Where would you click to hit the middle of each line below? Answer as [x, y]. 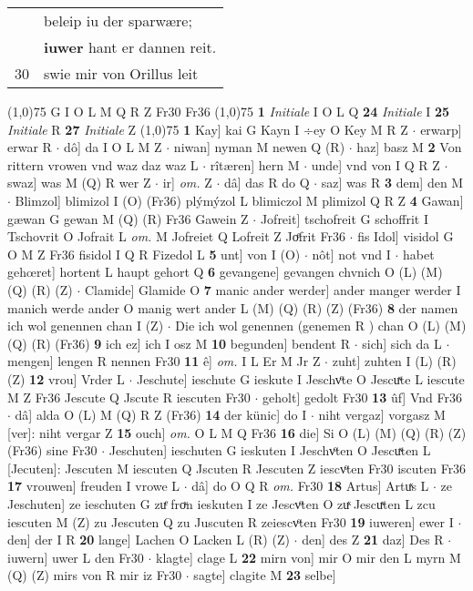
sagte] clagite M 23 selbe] [265, 575]
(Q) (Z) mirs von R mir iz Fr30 [95, 575]
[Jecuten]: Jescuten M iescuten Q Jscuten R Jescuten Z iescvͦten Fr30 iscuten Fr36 [237, 468]
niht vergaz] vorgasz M [382, 415]
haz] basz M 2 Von [409, 147]
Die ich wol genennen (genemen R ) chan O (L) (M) [321, 326]
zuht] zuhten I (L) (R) [394, 361]
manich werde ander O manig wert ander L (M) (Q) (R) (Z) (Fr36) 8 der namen [233, 307]
